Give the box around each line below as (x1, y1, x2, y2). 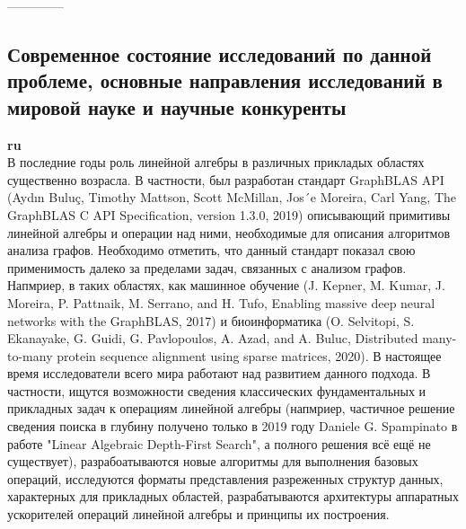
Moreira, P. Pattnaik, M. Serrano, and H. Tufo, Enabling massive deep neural (7, 293, 435, 312)
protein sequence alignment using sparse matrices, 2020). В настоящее (57, 346, 442, 365)
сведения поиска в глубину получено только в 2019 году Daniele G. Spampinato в (7, 417, 458, 436)
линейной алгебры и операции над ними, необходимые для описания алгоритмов (7, 223, 450, 242)
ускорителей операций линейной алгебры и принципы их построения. (7, 505, 390, 524)
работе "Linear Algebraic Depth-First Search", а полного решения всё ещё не (7, 434, 431, 453)
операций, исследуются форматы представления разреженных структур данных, (7, 469, 444, 488)
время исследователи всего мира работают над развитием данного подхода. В (7, 364, 431, 383)
